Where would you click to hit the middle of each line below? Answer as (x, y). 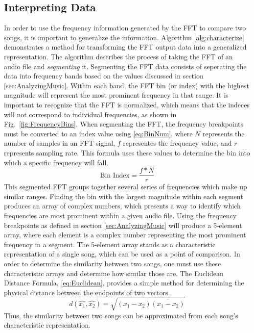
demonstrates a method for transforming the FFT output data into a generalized (125, 47)
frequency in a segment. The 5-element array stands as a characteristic (110, 244)
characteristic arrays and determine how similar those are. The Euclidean (114, 273)
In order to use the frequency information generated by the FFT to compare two (125, 28)
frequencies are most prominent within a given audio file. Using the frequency (120, 215)
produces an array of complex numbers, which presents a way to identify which (122, 206)
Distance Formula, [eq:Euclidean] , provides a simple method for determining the (124, 283)
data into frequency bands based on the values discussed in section (104, 76)
